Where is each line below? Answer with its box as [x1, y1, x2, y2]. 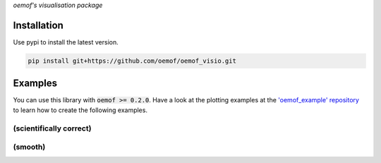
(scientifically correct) [13, 123, 92, 133]
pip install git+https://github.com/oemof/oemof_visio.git [28, 56, 236, 65]
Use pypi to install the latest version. [13, 37, 119, 46]
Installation [13, 19, 64, 31]
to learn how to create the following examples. [13, 106, 148, 114]
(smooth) [13, 142, 46, 152]
